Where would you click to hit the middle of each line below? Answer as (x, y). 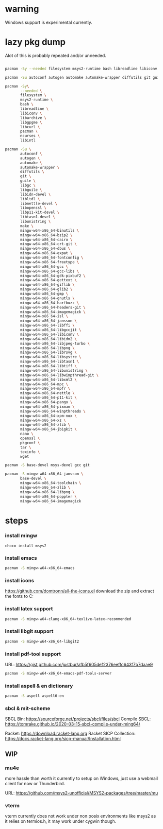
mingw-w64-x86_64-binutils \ (49, 230)
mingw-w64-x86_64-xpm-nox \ (49, 416)
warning (22, 9)
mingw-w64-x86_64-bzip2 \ (46, 235)
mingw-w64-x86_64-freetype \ (49, 262)
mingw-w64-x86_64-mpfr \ (45, 389)
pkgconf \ (30, 443)
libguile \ (31, 190)
